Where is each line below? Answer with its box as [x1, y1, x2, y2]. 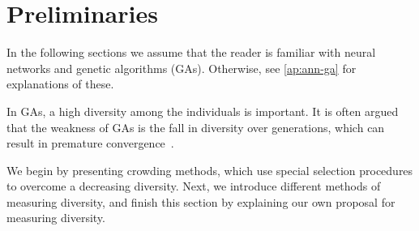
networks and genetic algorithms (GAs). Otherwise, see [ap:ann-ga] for [6, 59, 357, 76]
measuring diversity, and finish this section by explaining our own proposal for [6, 193, 395, 210]
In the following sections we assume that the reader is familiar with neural [6, 44, 376, 61]
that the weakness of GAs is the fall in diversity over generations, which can [6, 118, 385, 135]
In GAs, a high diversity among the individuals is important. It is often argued [6, 102, 399, 119]
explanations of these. [6, 75, 114, 92]
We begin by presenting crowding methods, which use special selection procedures [6, 161, 413, 178]
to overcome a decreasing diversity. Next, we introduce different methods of [6, 178, 381, 195]
